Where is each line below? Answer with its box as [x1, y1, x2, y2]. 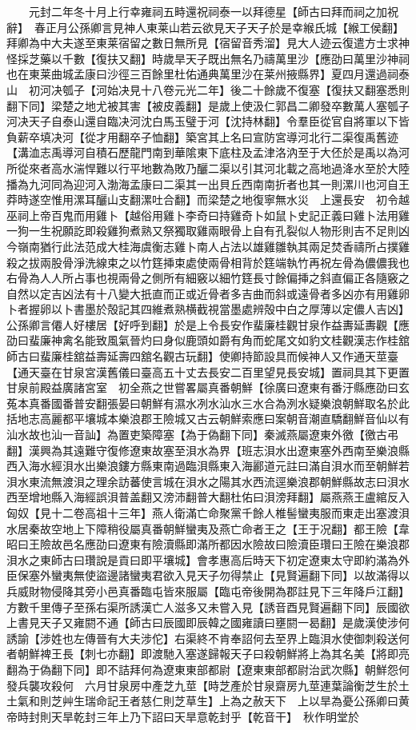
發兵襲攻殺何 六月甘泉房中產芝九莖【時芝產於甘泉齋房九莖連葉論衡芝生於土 [6, 676, 410, 693]
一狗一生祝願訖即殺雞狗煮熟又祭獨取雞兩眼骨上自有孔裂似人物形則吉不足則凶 [6, 222, 410, 239]
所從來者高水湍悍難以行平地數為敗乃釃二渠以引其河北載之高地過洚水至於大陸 [6, 159, 410, 176]
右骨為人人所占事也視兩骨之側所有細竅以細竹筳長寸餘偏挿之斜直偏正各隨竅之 [6, 269, 410, 286]
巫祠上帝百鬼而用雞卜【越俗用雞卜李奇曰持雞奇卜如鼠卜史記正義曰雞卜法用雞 [6, 206, 410, 223]
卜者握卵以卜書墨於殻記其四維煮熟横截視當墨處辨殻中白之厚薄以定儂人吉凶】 [6, 301, 404, 317]
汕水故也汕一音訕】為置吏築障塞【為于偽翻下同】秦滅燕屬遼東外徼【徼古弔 [6, 426, 398, 443]
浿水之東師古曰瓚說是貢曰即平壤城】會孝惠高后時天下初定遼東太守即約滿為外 [6, 551, 410, 568]
